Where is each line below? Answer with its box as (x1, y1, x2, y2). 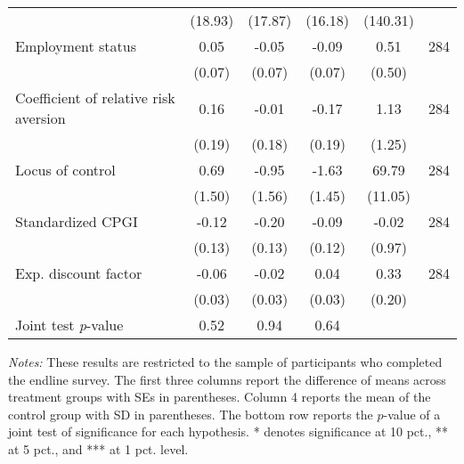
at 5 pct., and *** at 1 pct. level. (8, 439, 189, 458)
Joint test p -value (15, 314, 124, 335)
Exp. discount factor (15, 263, 142, 283)
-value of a (383, 404, 441, 423)
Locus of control (15, 159, 116, 180)
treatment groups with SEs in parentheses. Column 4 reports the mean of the (8, 387, 431, 406)
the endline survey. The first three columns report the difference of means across (8, 370, 446, 388)
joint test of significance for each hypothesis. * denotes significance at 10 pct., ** (8, 422, 448, 441)
